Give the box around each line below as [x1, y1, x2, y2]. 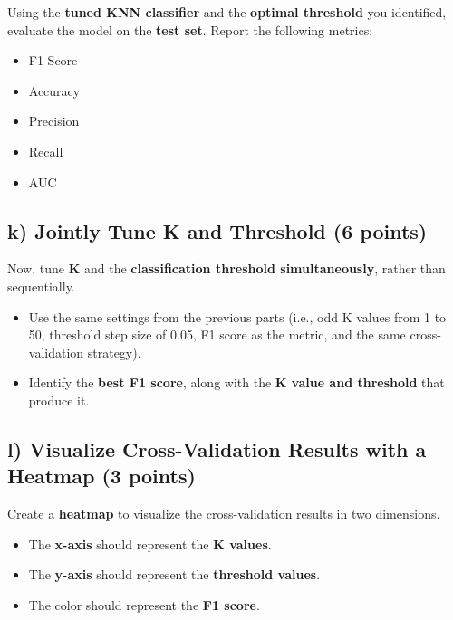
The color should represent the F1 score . [28, 595, 260, 614]
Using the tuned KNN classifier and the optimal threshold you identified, [7, 3, 447, 21]
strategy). [87, 342, 141, 361]
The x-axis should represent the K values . [28, 534, 272, 553]
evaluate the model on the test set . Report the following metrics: [7, 20, 373, 39]
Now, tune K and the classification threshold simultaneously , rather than [7, 259, 446, 278]
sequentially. [7, 276, 75, 295]
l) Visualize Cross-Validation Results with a [7, 434, 427, 463]
